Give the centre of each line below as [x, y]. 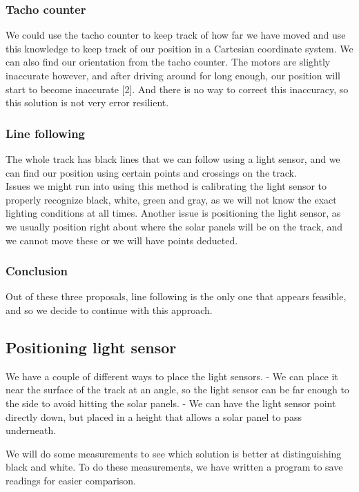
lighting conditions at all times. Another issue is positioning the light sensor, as [173, 213]
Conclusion [37, 271]
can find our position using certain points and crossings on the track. [151, 172]
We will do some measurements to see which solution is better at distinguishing [174, 453]
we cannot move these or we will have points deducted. [122, 240]
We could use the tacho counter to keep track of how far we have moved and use [176, 35]
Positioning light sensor [91, 347]
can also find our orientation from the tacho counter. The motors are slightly [168, 62]
